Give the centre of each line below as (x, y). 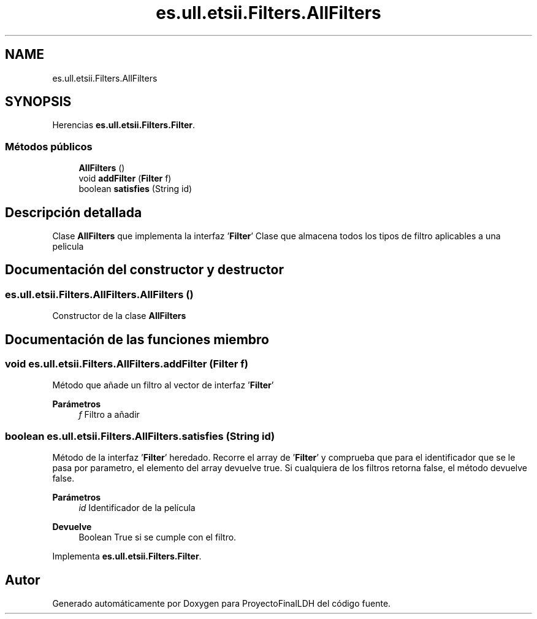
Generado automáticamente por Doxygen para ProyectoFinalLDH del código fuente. (222, 604)
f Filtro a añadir (109, 415)
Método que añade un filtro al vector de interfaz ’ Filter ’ (163, 385)
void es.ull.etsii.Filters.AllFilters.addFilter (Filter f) (127, 364)
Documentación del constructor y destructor (144, 270)
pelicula (68, 247)
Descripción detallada (74, 212)
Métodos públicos (49, 146)
